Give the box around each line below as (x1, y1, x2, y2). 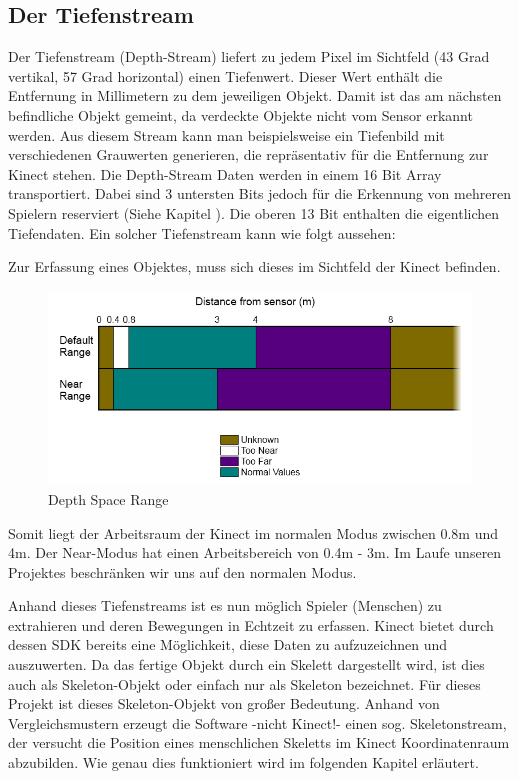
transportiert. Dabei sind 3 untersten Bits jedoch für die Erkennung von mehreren (8, 183, 511, 204)
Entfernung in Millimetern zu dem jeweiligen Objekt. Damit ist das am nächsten (8, 85, 502, 106)
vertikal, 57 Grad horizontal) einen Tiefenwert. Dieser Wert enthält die (8, 65, 443, 86)
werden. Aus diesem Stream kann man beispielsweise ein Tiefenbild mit (8, 124, 445, 145)
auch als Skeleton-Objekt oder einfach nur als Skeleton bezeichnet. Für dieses (8, 673, 481, 694)
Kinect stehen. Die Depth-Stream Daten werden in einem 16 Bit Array (8, 163, 442, 184)
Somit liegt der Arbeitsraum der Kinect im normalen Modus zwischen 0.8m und (8, 522, 499, 543)
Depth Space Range (48, 488, 169, 509)
